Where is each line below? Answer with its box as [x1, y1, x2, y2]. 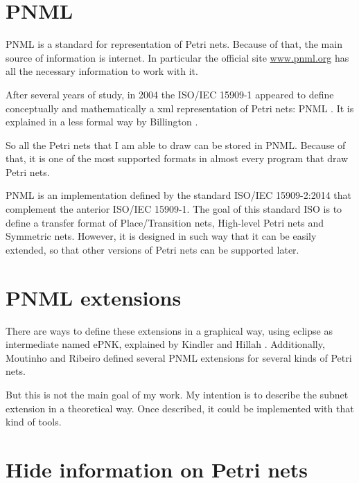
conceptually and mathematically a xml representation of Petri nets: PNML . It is [6, 100, 354, 115]
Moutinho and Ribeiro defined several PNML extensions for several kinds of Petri [6, 350, 352, 365]
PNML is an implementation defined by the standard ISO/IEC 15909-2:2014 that [6, 188, 351, 202]
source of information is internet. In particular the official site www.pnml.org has [6, 50, 349, 64]
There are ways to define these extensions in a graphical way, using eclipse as [6, 323, 333, 337]
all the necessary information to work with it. [6, 64, 198, 78]
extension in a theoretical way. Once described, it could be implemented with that [6, 401, 354, 415]
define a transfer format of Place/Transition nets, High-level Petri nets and [6, 215, 324, 229]
